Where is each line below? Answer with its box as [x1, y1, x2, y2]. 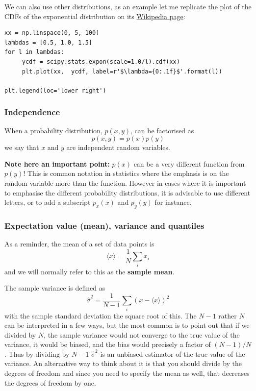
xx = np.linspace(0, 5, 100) [4, 29, 100, 37]
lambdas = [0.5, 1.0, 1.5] [4, 39, 92, 46]
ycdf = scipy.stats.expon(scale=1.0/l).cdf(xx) [22, 58, 180, 65]
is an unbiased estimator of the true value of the [100, 348, 245, 359]
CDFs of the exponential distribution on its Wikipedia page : [4, 11, 185, 21]
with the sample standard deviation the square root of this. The [4, 310, 197, 320]
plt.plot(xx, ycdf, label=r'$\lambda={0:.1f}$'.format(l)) [22, 68, 222, 75]
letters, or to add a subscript [4, 197, 91, 207]
